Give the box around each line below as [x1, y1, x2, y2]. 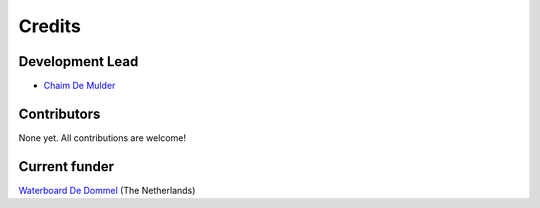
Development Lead [18, 53, 139, 70]
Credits [18, 15, 82, 37]
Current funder [18, 158, 115, 175]
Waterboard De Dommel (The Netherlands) [18, 184, 196, 196]
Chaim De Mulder [43, 80, 116, 92]
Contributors [18, 105, 101, 122]
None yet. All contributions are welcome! [18, 131, 187, 144]
